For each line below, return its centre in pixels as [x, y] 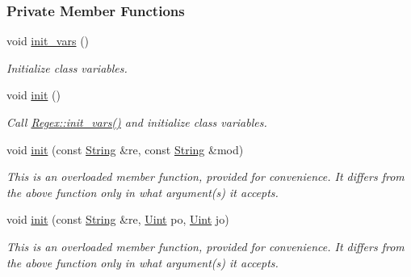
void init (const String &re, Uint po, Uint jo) [118, 219]
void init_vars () [48, 41]
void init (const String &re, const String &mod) [125, 149]
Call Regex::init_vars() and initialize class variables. [137, 122]
